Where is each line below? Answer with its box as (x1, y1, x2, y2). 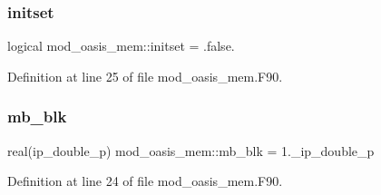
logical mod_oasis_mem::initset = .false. (7, 36, 235, 55)
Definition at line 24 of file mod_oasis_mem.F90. (7, 171, 283, 190)
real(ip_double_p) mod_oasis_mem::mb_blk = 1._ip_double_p (7, 141, 375, 160)
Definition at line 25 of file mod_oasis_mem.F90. (7, 66, 283, 85)
